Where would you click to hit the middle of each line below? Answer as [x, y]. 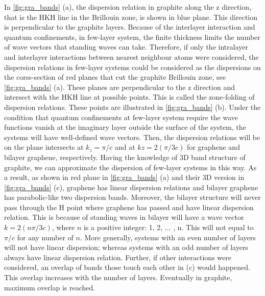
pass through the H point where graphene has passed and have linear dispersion [129, 207]
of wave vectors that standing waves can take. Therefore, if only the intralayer [126, 47]
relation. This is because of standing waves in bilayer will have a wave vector [124, 217]
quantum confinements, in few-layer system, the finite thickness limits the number [132, 37]
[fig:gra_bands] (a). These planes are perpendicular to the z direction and [119, 87]
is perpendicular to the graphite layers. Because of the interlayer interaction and [130, 27]
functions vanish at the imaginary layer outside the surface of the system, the [125, 127]
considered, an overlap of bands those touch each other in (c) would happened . [127, 267]
